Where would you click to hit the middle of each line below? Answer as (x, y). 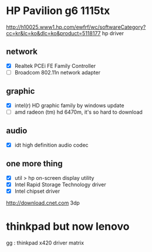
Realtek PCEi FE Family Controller (55, 66)
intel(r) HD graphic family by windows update (69, 105)
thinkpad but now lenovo (68, 226)
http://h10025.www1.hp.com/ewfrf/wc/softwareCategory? (76, 27)
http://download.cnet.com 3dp (43, 203)
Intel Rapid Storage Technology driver (60, 184)
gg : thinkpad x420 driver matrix (45, 243)
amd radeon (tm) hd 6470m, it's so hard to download (78, 112)
